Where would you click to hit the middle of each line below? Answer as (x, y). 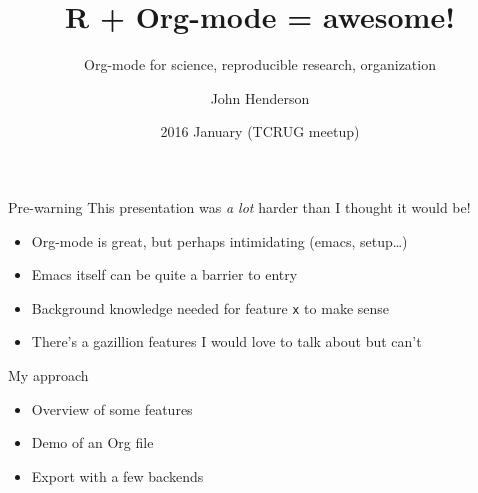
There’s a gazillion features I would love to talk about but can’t (226, 341)
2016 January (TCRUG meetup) (260, 131)
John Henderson (260, 97)
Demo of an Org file (92, 442)
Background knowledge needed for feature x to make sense (210, 307)
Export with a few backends (117, 475)
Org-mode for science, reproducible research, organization (260, 64)
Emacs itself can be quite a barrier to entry (164, 274)
